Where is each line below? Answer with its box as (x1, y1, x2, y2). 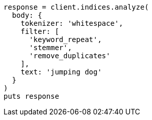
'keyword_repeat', (29, 35, 102, 44)
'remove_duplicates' (29, 52, 110, 60)
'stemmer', (29, 44, 72, 52)
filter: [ (20, 27, 59, 35)
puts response (4, 92, 59, 100)
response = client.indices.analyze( (4, 3, 149, 11)
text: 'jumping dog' (20, 68, 102, 76)
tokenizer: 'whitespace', (20, 19, 124, 27)
